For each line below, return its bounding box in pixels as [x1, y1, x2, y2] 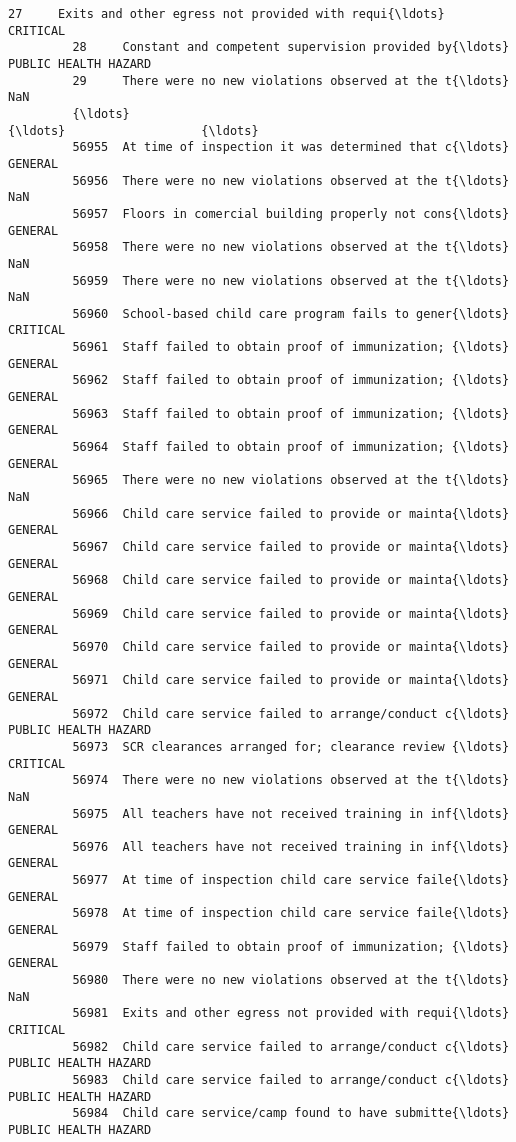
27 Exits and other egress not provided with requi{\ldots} [8, 7, 445, 21]
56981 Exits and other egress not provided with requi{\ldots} [72, 1006, 510, 1021]
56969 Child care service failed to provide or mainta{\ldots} [72, 606, 510, 621]
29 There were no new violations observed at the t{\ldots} [72, 73, 510, 88]
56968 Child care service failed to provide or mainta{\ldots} [72, 573, 510, 588]
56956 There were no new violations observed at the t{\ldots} [72, 173, 510, 188]
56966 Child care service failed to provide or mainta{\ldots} [72, 506, 510, 521]
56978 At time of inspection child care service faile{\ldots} [72, 906, 510, 921]
